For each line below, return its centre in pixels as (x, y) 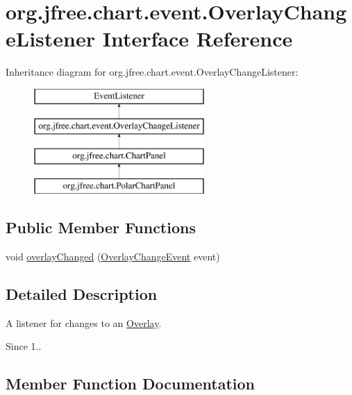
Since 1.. (24, 346)
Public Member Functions (101, 227)
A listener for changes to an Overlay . (84, 322)
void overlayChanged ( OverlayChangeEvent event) (113, 256)
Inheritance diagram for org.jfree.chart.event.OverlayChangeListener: (152, 72)
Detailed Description (82, 293)
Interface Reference (198, 39)
